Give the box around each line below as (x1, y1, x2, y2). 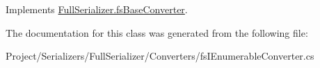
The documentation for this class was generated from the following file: (6, 25, 308, 40)
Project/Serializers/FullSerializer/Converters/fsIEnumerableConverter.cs (6, 49, 314, 63)
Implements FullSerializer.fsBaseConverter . (6, 2, 188, 16)
